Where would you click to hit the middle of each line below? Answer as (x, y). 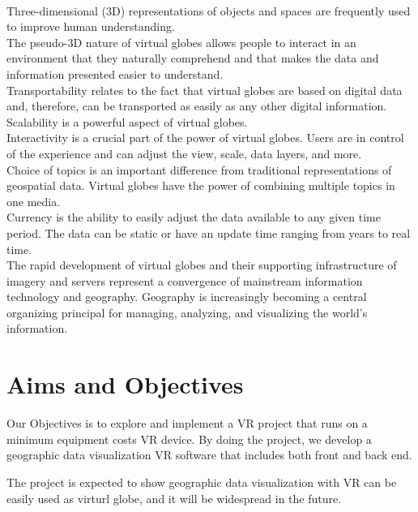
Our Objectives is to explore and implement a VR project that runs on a (187, 423)
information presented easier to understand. (115, 73)
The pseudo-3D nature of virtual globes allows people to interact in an (181, 42)
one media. (34, 201)
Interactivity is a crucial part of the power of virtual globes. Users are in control (205, 138)
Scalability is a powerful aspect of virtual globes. (127, 121)
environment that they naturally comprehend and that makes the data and (193, 58)
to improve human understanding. (91, 26)
